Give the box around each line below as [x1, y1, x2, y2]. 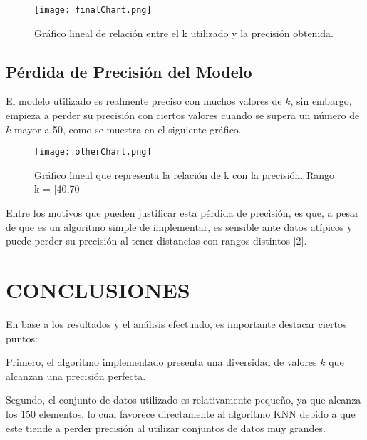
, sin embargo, [290, 93, 352, 108]
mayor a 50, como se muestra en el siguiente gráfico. [14, 121, 242, 136]
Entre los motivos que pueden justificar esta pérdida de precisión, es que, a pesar [6, 205, 359, 220]
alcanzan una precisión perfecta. [6, 368, 146, 383]
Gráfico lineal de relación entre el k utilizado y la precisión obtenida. [34, 25, 334, 40]
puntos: [6, 330, 38, 345]
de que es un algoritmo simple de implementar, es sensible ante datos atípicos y [6, 219, 353, 234]
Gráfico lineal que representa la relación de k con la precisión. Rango [34, 167, 335, 182]
